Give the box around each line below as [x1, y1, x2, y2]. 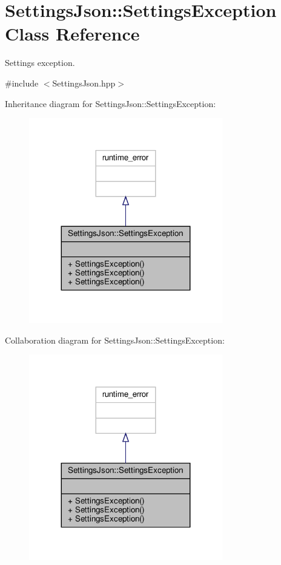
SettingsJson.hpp [52, 76, 116, 89]
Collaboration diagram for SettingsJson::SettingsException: [5, 333, 225, 346]
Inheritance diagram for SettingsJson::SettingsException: [5, 97, 216, 109]
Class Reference [5, 21, 140, 46]
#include [5, 76, 39, 89]
